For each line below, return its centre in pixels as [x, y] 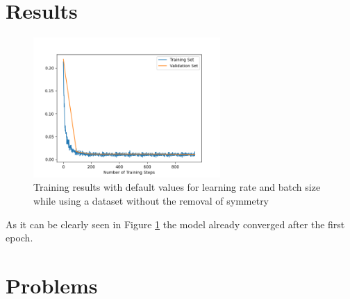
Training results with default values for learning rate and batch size [177, 187]
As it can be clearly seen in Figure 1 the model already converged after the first [175, 224]
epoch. [19, 238]
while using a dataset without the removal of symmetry [151, 200]
